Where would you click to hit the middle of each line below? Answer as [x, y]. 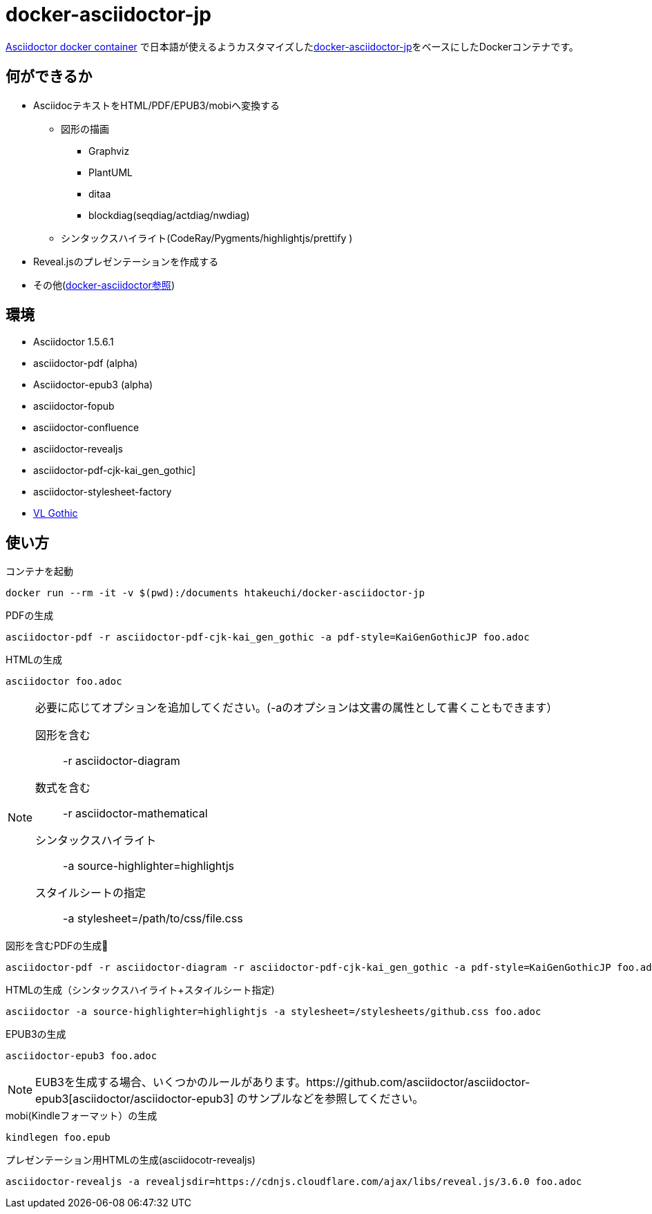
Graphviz [109, 151]
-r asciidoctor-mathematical [135, 814]
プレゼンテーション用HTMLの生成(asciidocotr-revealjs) [131, 1160]
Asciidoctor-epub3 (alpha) [93, 385]
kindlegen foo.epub [58, 1138]
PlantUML [111, 172]
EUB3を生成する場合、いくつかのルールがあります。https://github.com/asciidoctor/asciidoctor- [283, 1082]
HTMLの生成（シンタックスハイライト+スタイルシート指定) [140, 990]
